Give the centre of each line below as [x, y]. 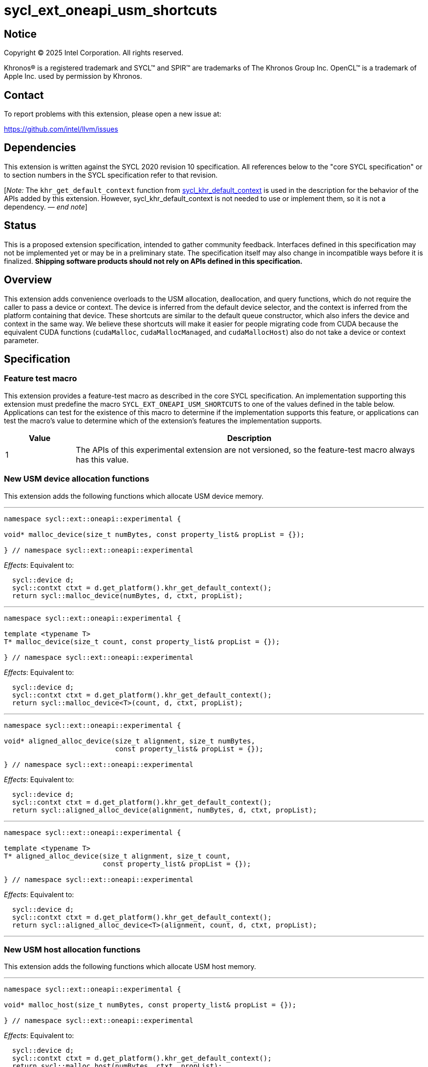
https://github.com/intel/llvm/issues [61, 129]
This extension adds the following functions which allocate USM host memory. [130, 967]
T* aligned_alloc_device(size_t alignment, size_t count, [117, 856]
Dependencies [40, 148]
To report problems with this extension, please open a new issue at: [113, 114]
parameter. [21, 340]
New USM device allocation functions [77, 479]
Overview [28, 280]
